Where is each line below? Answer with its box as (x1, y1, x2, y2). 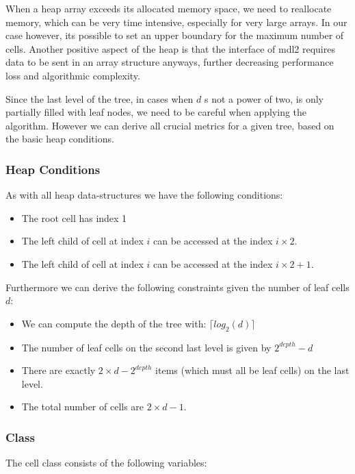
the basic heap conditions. (5, 132, 114, 146)
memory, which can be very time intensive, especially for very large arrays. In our (5, 14, 347, 29)
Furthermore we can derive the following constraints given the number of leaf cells (5, 279, 350, 294)
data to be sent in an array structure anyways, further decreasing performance (5, 55, 334, 69)
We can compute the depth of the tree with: (21, 316, 207, 330)
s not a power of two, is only (204, 91, 324, 105)
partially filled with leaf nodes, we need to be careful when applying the (5, 105, 307, 119)
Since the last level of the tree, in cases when (5, 91, 194, 105)
